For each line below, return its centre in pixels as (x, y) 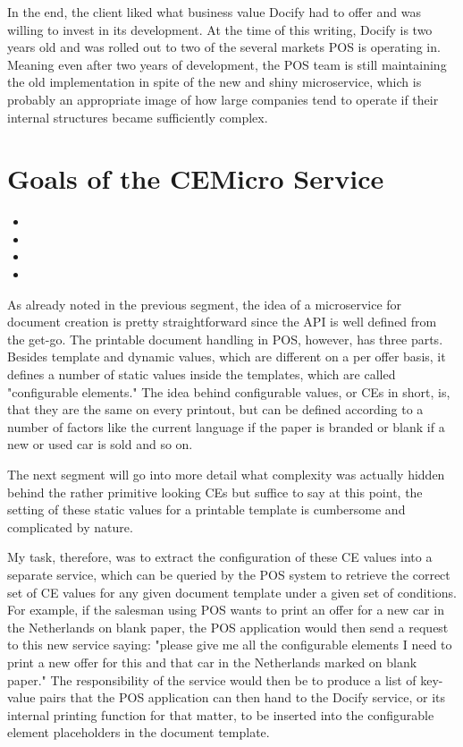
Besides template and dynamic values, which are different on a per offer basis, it (227, 357)
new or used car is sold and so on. (100, 444)
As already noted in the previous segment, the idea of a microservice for (205, 304)
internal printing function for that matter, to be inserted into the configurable (221, 714)
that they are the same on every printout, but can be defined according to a (215, 409)
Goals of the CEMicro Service (196, 178)
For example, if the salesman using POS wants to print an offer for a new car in (226, 610)
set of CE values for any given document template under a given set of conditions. (232, 592)
